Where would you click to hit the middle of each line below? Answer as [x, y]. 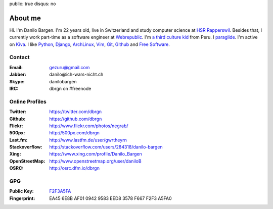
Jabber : [18, 74]
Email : [16, 67]
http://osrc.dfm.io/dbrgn [74, 168]
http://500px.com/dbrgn [74, 133]
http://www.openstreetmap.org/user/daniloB [95, 161]
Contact [19, 57]
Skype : [17, 81]
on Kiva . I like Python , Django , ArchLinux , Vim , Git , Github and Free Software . [90, 44]
